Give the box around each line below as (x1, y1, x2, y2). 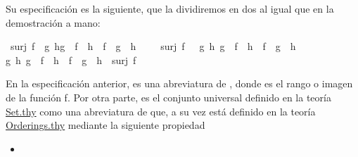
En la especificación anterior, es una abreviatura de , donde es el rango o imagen (6, 76, 353, 91)
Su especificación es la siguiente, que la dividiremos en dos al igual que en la (6, 1, 334, 15)
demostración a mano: (6, 15, 101, 30)
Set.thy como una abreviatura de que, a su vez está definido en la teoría (6, 103, 316, 118)
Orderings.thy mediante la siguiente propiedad (6, 118, 205, 132)
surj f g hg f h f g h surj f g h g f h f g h (10, 39, 296, 54)
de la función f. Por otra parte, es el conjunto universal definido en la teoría (6, 89, 331, 104)
